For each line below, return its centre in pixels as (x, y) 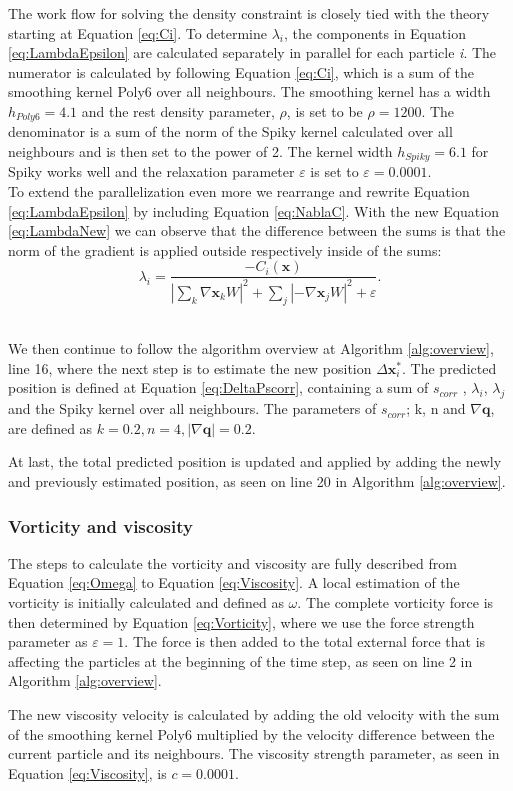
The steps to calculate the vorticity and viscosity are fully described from (232, 562)
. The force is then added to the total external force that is (305, 641)
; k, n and (436, 408)
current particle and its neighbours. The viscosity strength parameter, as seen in (254, 753)
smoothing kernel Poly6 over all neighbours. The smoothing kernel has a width (249, 91)
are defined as (50, 427)
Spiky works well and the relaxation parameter (151, 171)
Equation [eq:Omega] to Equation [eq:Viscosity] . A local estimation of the (234, 582)
